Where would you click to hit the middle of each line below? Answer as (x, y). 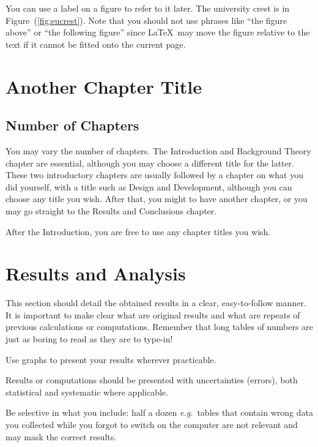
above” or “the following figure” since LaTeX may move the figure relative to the (158, 32)
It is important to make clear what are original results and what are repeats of (153, 314)
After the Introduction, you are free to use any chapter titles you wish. (138, 231)
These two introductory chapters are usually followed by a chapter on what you (154, 175)
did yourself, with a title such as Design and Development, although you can (149, 186)
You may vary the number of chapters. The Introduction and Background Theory (158, 150)
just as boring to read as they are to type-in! (89, 339)
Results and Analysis (96, 273)
